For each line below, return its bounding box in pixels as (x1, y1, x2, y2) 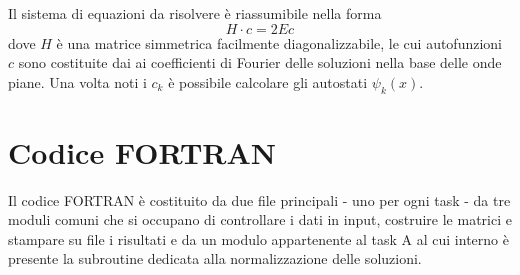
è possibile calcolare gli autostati (168, 71, 368, 92)
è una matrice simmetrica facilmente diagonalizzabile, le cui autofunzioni (56, 32, 503, 53)
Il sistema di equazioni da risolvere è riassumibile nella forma (8, 3, 382, 23)
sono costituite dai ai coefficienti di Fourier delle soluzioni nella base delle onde (18, 52, 502, 73)
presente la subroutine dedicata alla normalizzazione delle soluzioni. (8, 248, 422, 269)
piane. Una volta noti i (8, 71, 147, 92)
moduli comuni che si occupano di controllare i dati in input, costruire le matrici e (8, 209, 512, 230)
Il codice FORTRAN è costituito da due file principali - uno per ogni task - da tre (8, 189, 511, 210)
